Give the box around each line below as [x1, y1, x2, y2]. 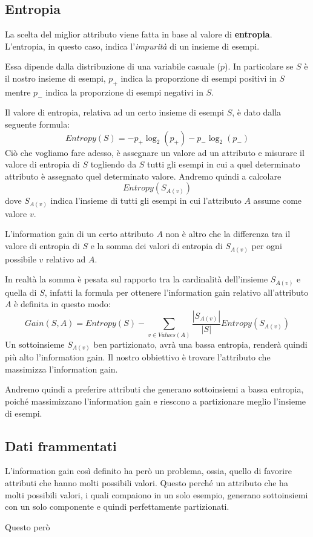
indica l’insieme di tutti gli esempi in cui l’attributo [50, 194, 242, 207]
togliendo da [90, 158, 137, 171]
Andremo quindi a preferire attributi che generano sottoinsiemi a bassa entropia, [5, 383, 304, 395]
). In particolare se [225, 60, 294, 73]
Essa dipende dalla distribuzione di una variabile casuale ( [5, 60, 221, 73]
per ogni [251, 239, 282, 252]
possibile [5, 252, 36, 265]
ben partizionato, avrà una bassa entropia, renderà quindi [93, 337, 308, 350]
